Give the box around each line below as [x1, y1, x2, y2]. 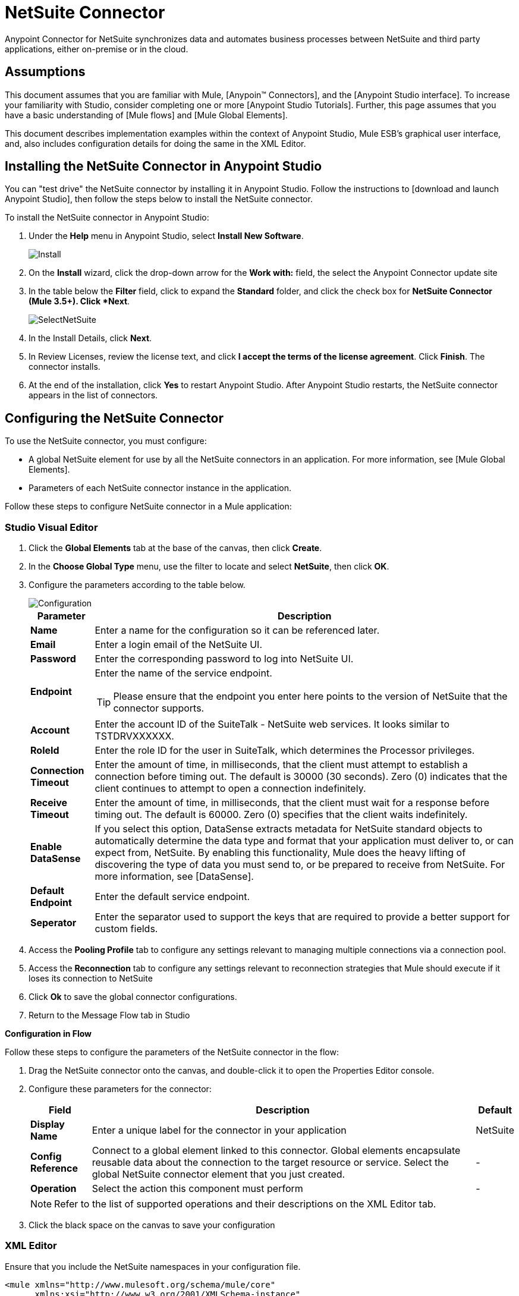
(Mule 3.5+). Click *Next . [29, 296, 130, 307]
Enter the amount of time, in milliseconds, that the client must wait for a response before [95, 797, 490, 809]
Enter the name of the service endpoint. [95, 667, 272, 680]
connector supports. [113, 702, 205, 715]
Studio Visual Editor [5, 521, 98, 533]
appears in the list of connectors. [29, 390, 158, 401]
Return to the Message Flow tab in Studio [29, 1010, 190, 1021]
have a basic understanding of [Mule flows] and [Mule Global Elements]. [5, 109, 288, 120]
